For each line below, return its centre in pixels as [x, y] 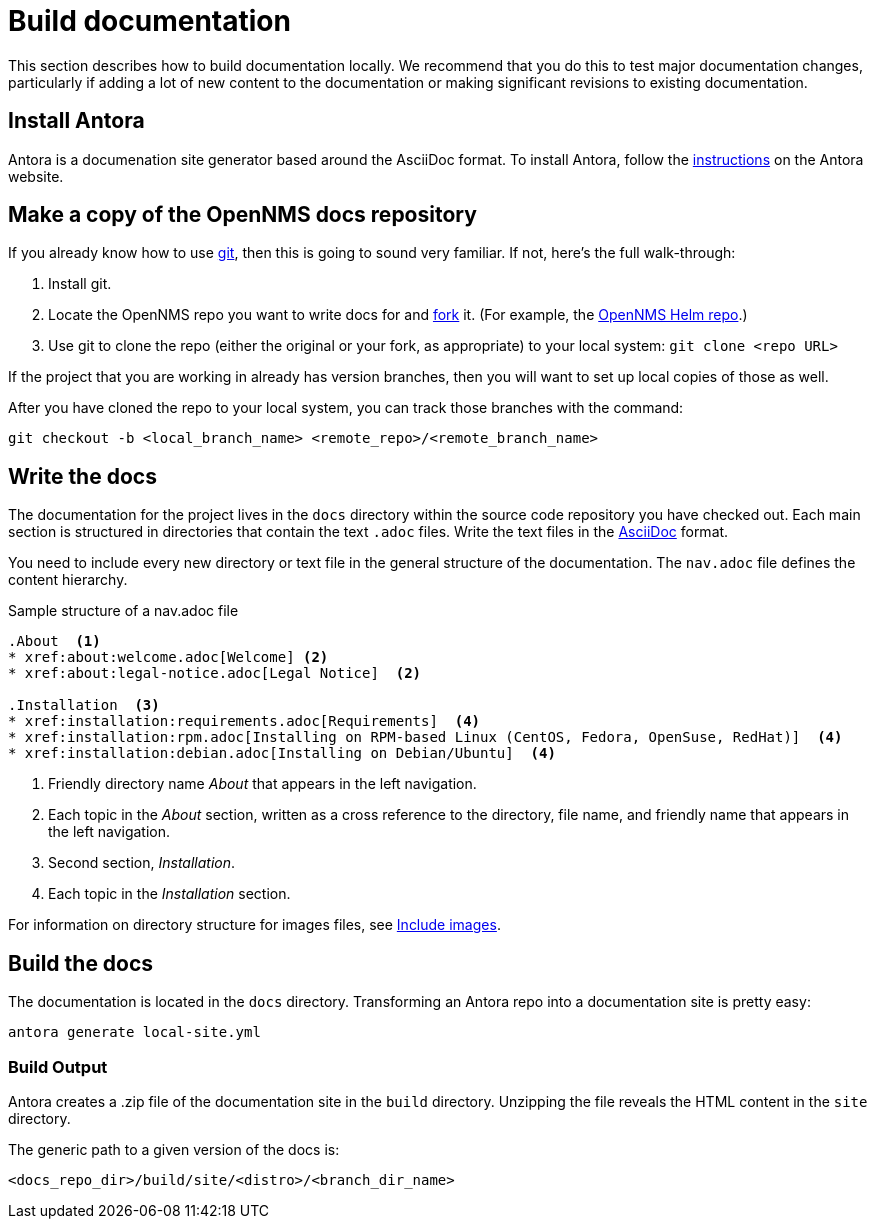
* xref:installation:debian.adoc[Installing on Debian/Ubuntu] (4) [282, 753]
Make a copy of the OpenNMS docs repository [242, 215]
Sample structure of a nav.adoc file [123, 611]
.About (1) [54, 641]
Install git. [80, 284]
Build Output [58, 1066]
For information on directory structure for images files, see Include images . [254, 925]
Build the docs [81, 963]
